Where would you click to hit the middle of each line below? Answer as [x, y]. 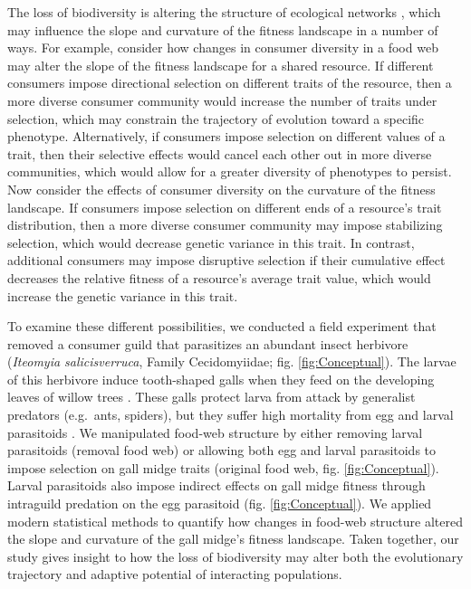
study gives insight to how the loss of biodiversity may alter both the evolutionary [235, 556]
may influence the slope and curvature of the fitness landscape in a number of [223, 29]
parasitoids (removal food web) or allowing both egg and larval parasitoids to [222, 450]
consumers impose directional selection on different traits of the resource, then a [230, 83]
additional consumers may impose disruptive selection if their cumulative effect [226, 260]
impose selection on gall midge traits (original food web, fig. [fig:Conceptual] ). [223, 467]
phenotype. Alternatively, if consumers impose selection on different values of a [226, 136]
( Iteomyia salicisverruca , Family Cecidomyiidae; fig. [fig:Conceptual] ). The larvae [232, 361]
